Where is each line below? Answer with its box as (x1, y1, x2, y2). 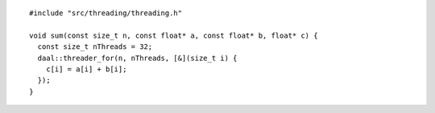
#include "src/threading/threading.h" (29, 9, 183, 18)
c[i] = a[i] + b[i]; (45, 64, 127, 74)
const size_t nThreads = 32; (37, 42, 153, 51)
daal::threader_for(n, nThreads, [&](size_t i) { (37, 53, 238, 63)
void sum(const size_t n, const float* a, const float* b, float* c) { (29, 30, 318, 40)
